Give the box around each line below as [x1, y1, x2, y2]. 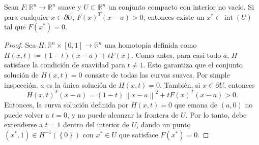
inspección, [4, 79, 38, 90]
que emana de [174, 99, 218, 110]
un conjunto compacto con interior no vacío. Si [108, 2, 254, 12]
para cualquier [4, 11, 49, 22]
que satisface [119, 129, 158, 139]
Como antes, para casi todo [135, 49, 221, 60]
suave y [58, 2, 81, 12]
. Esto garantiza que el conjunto [143, 59, 243, 70]
